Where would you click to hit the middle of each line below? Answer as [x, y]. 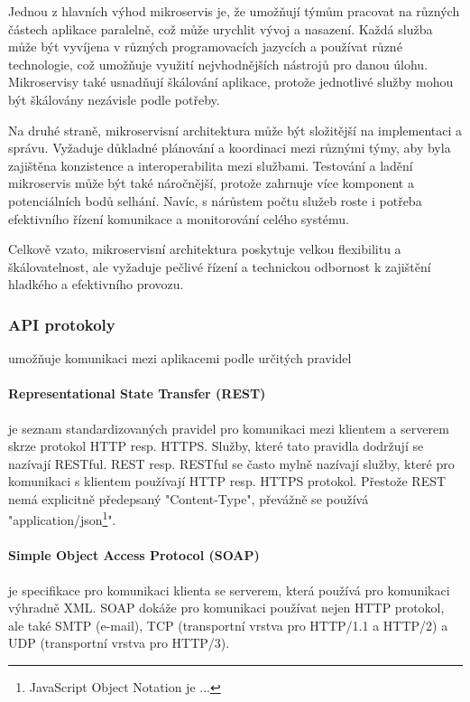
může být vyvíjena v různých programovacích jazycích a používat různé [205, 47]
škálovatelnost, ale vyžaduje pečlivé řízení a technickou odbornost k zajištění [220, 266]
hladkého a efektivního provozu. [96, 284]
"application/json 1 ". [62, 519]
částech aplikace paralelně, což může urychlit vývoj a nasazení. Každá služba [221, 28]
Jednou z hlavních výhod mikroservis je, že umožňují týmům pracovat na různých [234, 11]
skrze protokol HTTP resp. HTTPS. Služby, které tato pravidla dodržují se [216, 446]
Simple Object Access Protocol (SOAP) [134, 555]
